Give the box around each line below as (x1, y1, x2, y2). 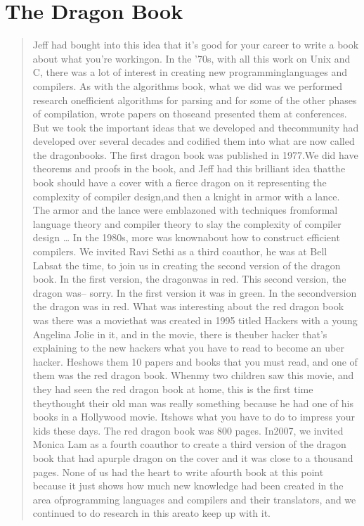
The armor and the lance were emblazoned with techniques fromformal (32, 203, 338, 217)
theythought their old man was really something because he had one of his (32, 395, 353, 410)
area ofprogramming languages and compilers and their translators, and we (32, 492, 356, 506)
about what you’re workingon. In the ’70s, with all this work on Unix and (32, 51, 351, 65)
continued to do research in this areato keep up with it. (32, 506, 271, 520)
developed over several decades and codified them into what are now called (32, 134, 355, 148)
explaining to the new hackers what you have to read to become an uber (32, 340, 344, 355)
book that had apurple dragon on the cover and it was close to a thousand (32, 450, 353, 465)
